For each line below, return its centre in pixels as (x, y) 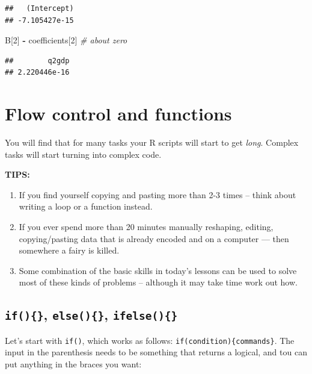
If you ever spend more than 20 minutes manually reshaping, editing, (146, 227)
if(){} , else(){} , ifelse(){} (91, 315)
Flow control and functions (118, 114)
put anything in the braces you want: (73, 364)
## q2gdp (37, 61)
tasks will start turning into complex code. (83, 154)
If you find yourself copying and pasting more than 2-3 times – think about (158, 194)
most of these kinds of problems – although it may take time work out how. (158, 282)
